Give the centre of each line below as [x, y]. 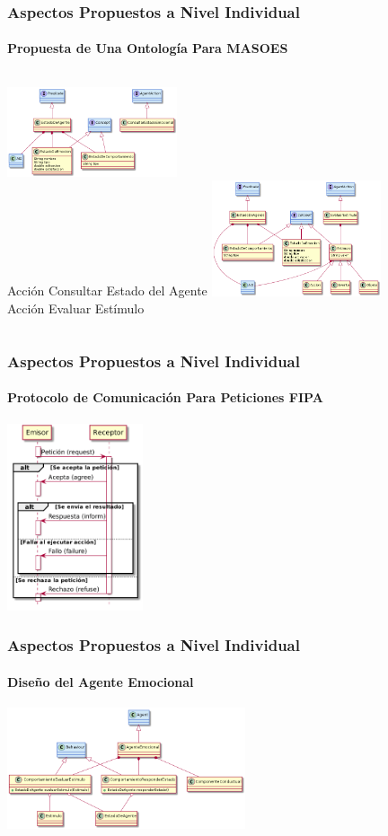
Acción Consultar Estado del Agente [107, 290]
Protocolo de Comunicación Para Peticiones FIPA [165, 397]
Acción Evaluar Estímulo [76, 308]
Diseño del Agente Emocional [101, 681]
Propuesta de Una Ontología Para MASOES [148, 48]
